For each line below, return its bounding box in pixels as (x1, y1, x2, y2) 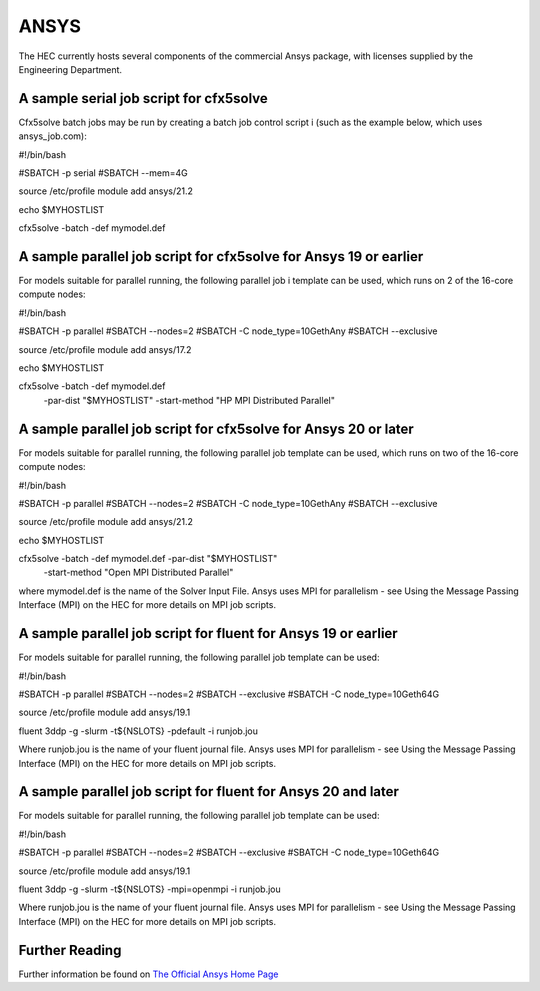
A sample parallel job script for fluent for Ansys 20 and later (18, 783, 400, 800)
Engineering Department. (18, 63, 123, 75)
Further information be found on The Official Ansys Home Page (18, 968, 279, 980)
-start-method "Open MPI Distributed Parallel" (43, 566, 234, 579)
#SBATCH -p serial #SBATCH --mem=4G (18, 167, 189, 179)
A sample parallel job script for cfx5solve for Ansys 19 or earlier (18, 248, 424, 265)
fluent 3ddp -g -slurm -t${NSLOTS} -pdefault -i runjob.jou (18, 725, 259, 737)
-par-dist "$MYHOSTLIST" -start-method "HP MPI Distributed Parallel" (43, 394, 335, 406)
